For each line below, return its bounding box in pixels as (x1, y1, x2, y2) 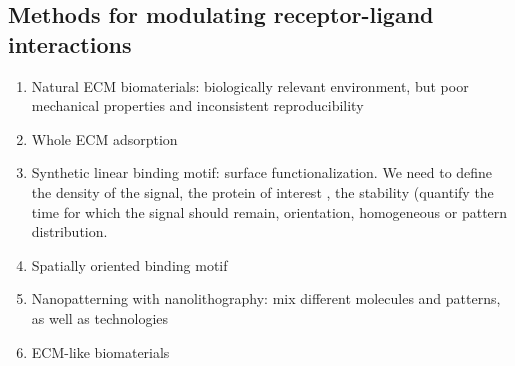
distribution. (31, 221, 108, 242)
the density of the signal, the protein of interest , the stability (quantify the (31, 181, 494, 202)
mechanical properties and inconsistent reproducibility (31, 95, 364, 116)
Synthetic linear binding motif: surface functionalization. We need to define (31, 162, 493, 183)
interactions (8, 28, 132, 59)
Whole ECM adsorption (31, 128, 178, 149)
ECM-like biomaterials (31, 341, 170, 362)
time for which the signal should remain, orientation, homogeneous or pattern (31, 201, 508, 222)
